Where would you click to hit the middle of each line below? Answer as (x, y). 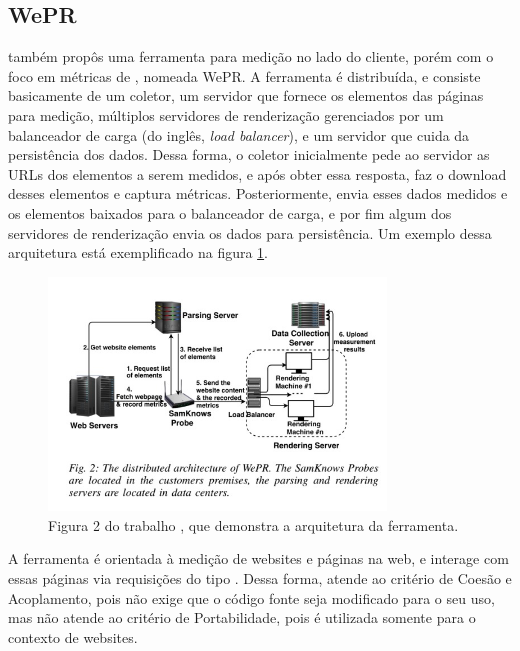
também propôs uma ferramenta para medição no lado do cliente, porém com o (251, 56)
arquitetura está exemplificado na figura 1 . (138, 252)
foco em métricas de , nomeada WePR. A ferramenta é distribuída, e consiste (244, 75)
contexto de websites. (73, 636)
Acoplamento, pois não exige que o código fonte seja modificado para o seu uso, (251, 597)
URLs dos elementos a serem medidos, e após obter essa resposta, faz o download (257, 173)
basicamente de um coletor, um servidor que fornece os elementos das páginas (246, 95)
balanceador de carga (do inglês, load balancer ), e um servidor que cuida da (239, 134)
